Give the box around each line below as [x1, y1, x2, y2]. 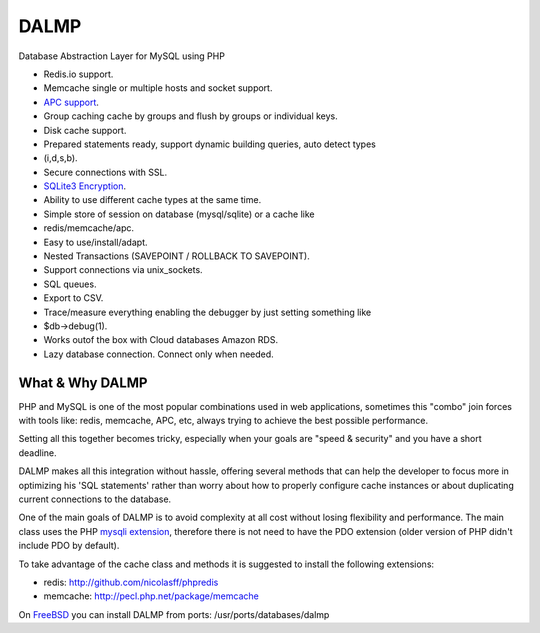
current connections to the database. [18, 493, 172, 505]
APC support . [43, 96, 100, 108]
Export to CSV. [43, 292, 104, 304]
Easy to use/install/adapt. [43, 236, 148, 248]
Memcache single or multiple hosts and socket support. [43, 82, 273, 94]
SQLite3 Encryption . [43, 180, 127, 192]
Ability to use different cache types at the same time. [43, 194, 262, 206]
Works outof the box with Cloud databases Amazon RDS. [43, 334, 279, 346]
